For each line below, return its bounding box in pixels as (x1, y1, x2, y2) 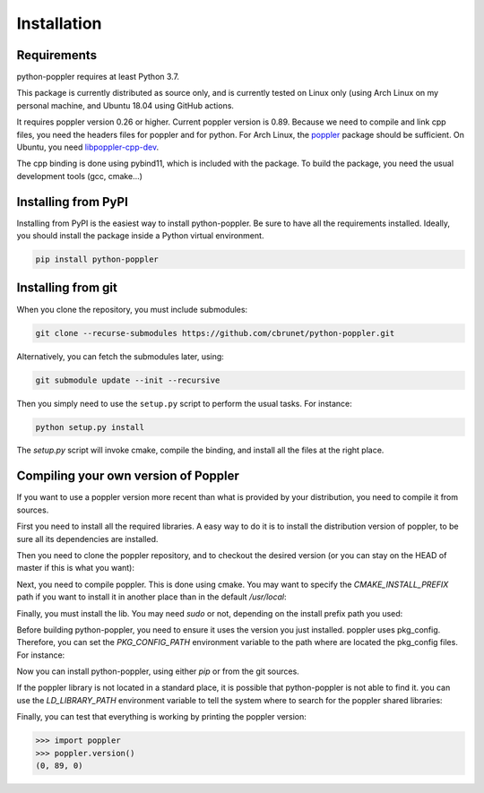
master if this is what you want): (16, 563, 134, 573)
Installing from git (16, 280, 118, 296)
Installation (16, 13, 102, 33)
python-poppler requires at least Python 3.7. (16, 72, 179, 82)
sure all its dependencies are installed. (16, 533, 159, 544)
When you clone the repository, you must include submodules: (16, 304, 248, 315)
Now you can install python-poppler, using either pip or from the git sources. (16, 666, 299, 677)
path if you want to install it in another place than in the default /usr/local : (16, 591, 287, 602)
